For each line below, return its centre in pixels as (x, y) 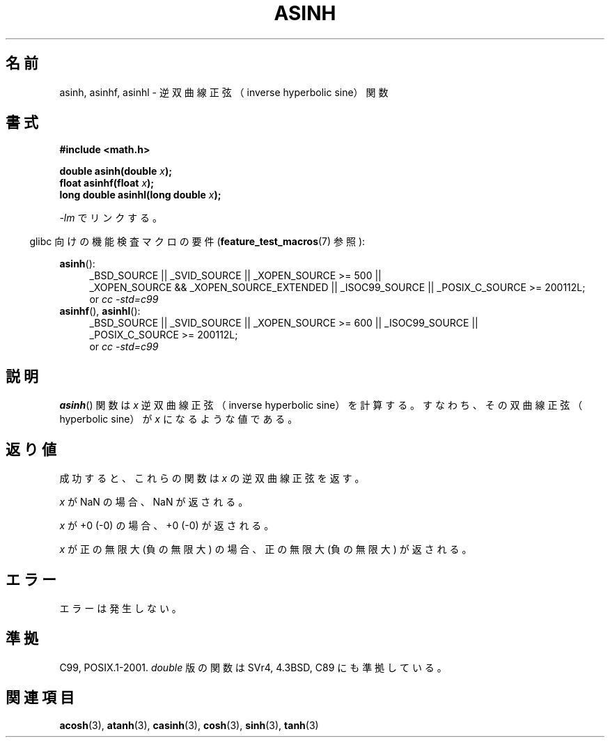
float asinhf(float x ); (107, 183)
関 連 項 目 (40, 698)
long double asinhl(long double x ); (140, 195)
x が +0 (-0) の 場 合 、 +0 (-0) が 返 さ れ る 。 (167, 526)
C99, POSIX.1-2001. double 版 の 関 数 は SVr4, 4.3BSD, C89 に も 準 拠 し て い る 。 (253, 667)
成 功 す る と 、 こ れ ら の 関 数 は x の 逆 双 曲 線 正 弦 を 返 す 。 (212, 478)
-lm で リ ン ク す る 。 (111, 218)
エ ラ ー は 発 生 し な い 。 (120, 608)
